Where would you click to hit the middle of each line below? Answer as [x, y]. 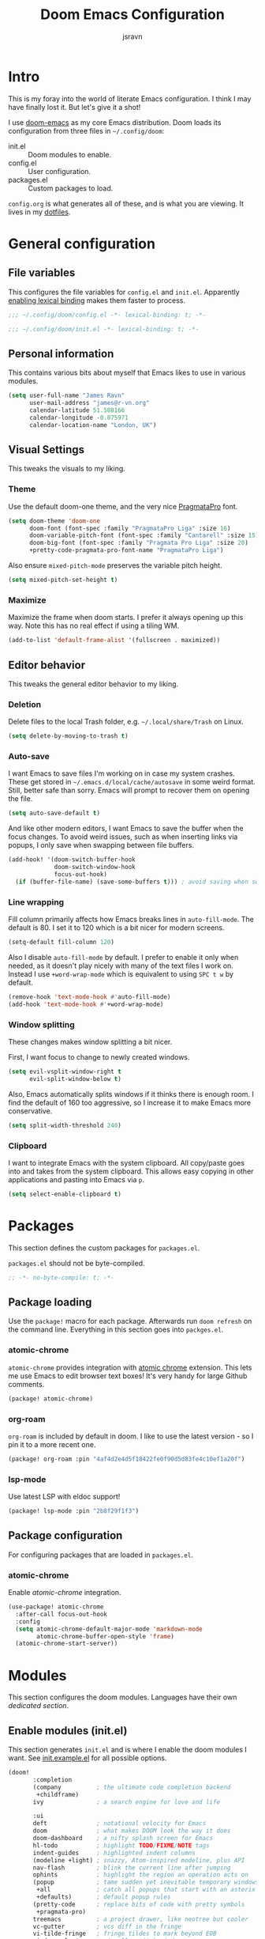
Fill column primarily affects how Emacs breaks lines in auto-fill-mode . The [131, 920]
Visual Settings [47, 450]
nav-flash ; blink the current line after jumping [132, 1868]
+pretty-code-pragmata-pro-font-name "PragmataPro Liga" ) [126, 550]
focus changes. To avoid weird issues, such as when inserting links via [123, 837]
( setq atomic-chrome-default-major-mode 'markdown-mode [109, 1629]
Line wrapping [36, 901]
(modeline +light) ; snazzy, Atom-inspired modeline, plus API [139, 1860]
